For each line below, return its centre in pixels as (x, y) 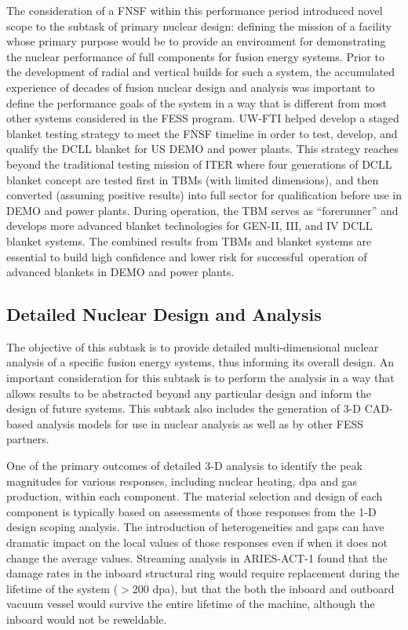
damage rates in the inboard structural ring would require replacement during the (203, 573)
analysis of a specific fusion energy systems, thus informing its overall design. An (200, 362)
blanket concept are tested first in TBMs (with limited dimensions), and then (193, 179)
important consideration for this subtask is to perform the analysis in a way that (200, 378)
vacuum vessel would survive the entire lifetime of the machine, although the (191, 604)
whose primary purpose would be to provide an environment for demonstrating (196, 41)
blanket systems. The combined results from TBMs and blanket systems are (189, 240)
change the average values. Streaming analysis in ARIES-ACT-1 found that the (197, 557)
